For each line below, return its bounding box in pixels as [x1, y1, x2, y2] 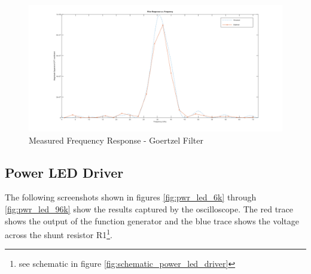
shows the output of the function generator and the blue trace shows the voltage [5, 214, 299, 227]
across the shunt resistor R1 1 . [5, 227, 112, 240]
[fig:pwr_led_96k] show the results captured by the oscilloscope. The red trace [5, 202, 294, 215]
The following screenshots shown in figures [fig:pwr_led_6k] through [5, 191, 257, 203]
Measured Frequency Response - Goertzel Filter [29, 133, 203, 146]
